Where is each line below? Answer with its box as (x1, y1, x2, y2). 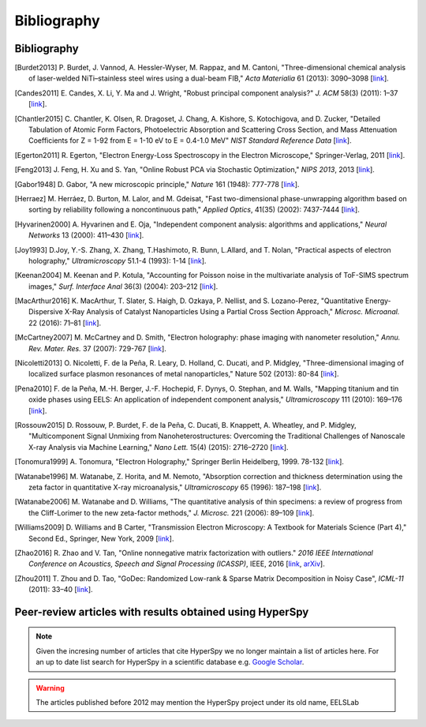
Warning (35, 683, 65, 692)
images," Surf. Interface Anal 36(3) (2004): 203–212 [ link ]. (28, 281, 219, 291)
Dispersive (28, 307, 63, 317)
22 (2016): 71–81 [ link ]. (28, 318, 102, 328)
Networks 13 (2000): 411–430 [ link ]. (28, 230, 144, 240)
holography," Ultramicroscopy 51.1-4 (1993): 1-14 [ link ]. (28, 256, 207, 265)
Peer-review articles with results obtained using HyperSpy (14, 605, 309, 619)
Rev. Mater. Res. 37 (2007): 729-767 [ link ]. (28, 343, 167, 353)
